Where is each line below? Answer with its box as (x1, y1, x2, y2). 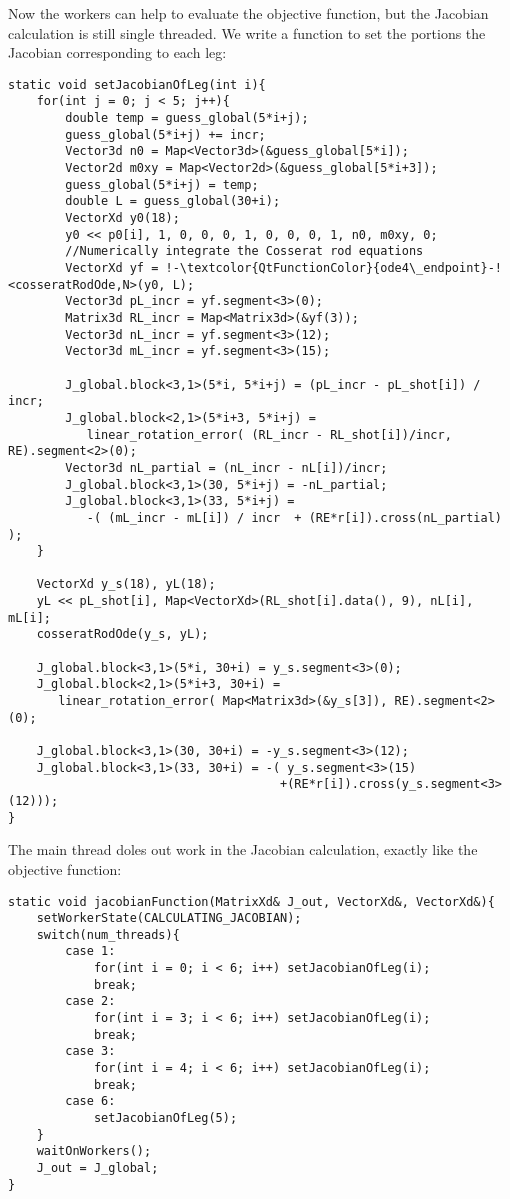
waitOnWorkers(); (36, 1144, 152, 1159)
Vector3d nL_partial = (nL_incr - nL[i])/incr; (65, 460, 388, 475)
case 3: (65, 1044, 116, 1059)
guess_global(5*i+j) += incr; (65, 127, 266, 142)
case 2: (65, 994, 116, 1009)
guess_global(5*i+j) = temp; (65, 177, 259, 192)
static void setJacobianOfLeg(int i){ (8, 77, 266, 92)
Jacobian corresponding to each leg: (8, 42, 227, 63)
